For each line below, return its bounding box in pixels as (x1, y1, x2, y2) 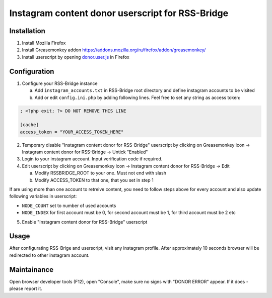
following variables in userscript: (9, 193, 77, 200)
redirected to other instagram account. (9, 252, 90, 258)
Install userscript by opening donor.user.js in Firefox (22, 54, 129, 60)
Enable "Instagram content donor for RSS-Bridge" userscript (22, 219, 148, 225)
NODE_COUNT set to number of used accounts (22, 203, 116, 209)
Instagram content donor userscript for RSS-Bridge (9, 8, 229, 19)
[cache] (20, 122, 39, 128)
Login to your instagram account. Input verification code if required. (22, 156, 163, 162)
